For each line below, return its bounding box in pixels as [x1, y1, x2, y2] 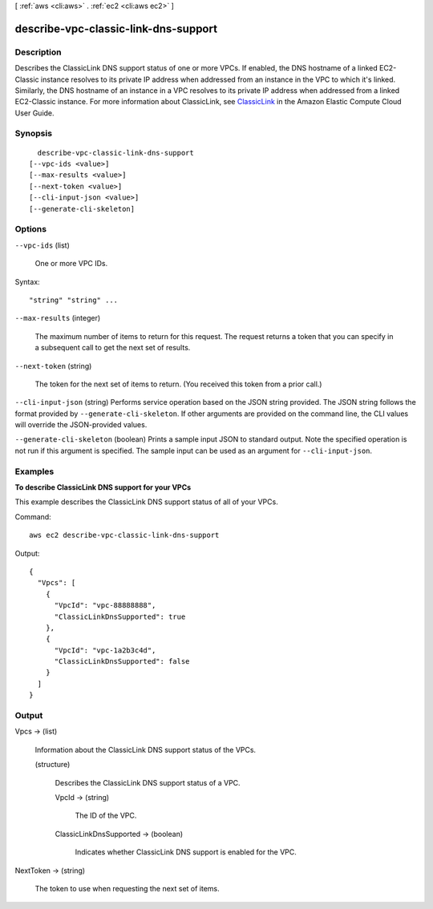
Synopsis [14, 128, 52, 139]
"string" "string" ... [29, 295, 119, 305]
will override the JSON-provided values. [14, 420, 148, 430]
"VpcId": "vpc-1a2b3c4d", [54, 645, 156, 655]
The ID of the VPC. [75, 810, 137, 821]
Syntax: [14, 277, 40, 286]
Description [14, 46, 62, 58]
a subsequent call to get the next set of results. [34, 343, 191, 353]
